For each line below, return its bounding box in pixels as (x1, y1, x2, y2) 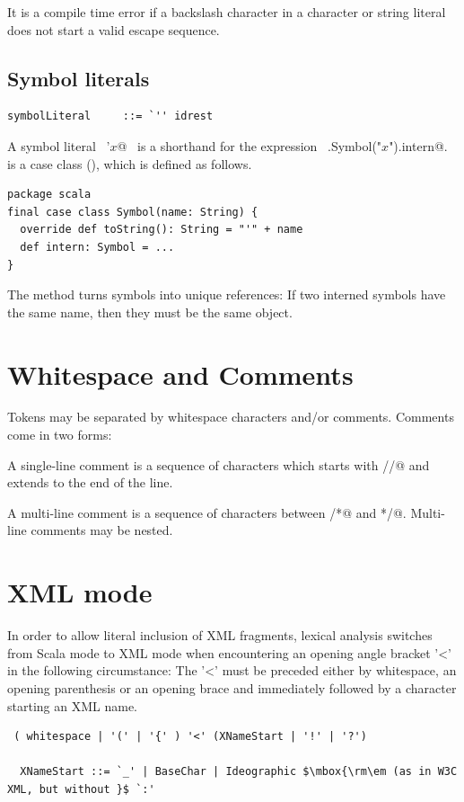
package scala (7, 188, 92, 201)
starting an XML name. (7, 696, 137, 715)
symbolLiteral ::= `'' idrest (7, 110, 214, 123)
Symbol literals (7, 64, 150, 92)
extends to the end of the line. (7, 473, 173, 492)
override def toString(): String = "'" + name (20, 223, 303, 236)
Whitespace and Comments (7, 355, 354, 392)
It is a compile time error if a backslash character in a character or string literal (7, 3, 446, 21)
